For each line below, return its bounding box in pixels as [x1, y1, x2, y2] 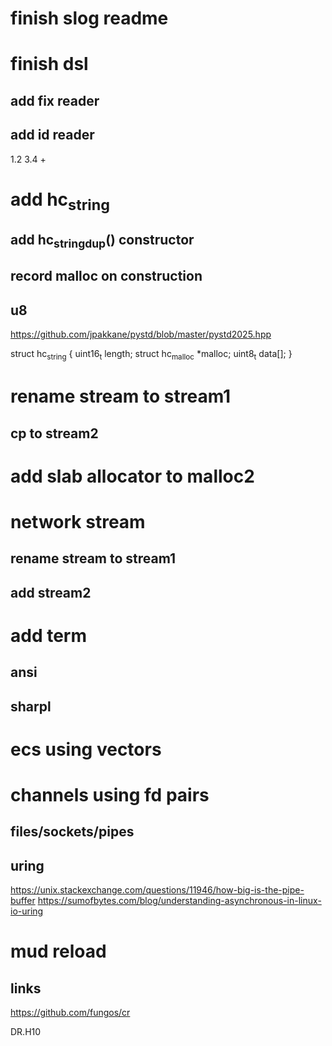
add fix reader [10, 92, 100, 109]
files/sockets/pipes [10, 823, 135, 841]
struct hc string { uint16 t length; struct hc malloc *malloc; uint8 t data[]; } [10, 348, 293, 362]
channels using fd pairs [10, 784, 210, 807]
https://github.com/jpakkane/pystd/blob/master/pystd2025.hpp [10, 328, 272, 341]
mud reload [10, 940, 107, 963]
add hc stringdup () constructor [10, 231, 195, 251]
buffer [10, 895, 36, 907]
